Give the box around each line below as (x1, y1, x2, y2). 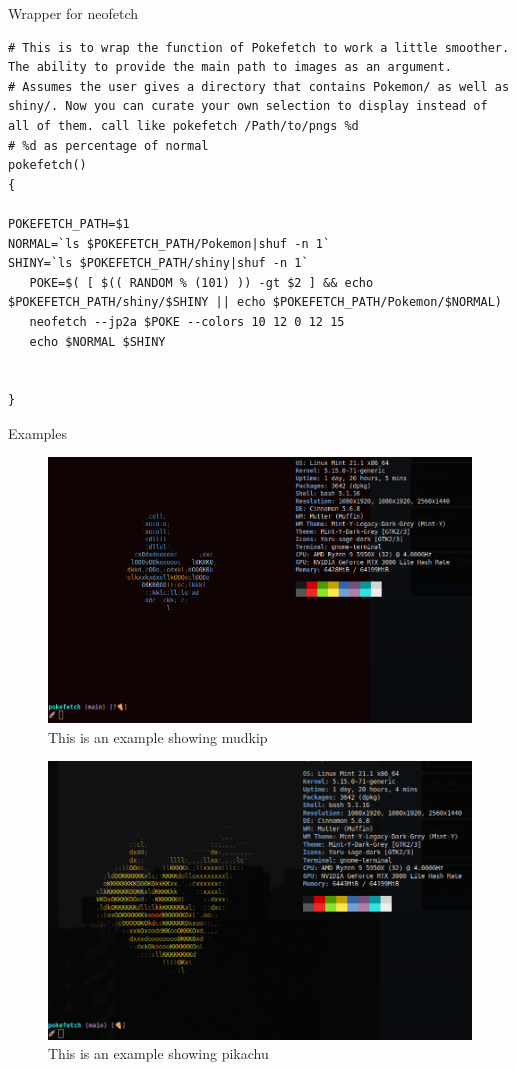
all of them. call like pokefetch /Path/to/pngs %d (8, 118, 359, 133)
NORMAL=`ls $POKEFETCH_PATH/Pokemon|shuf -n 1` (8, 236, 331, 251)
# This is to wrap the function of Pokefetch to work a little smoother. (8, 40, 510, 55)
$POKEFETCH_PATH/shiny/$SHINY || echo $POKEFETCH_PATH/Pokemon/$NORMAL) (8, 295, 502, 310)
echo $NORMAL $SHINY (29, 334, 166, 349)
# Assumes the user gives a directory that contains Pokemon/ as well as (8, 79, 510, 94)
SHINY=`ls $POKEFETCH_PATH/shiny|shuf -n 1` (8, 256, 309, 271)
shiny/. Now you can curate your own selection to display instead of (8, 99, 488, 114)
